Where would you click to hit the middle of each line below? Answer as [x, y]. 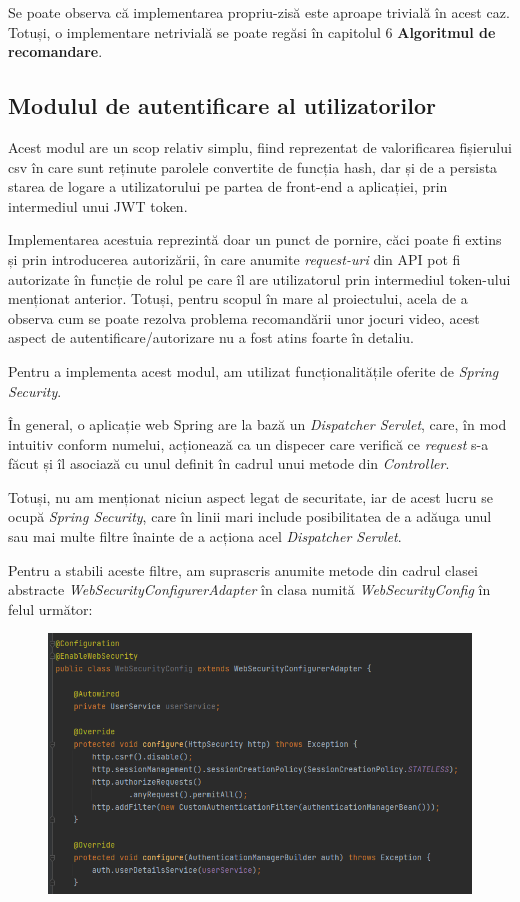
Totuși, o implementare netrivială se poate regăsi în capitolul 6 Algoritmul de [252, 31]
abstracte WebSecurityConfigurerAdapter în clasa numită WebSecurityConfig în [249, 589]
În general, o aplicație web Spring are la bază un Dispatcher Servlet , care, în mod [257, 424]
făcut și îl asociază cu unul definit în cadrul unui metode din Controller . [229, 463]
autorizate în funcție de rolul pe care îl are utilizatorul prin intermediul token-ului [259, 278]
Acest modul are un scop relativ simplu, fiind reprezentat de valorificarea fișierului [260, 146]
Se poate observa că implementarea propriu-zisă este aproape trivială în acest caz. [259, 12]
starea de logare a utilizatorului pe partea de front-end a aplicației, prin [228, 186]
